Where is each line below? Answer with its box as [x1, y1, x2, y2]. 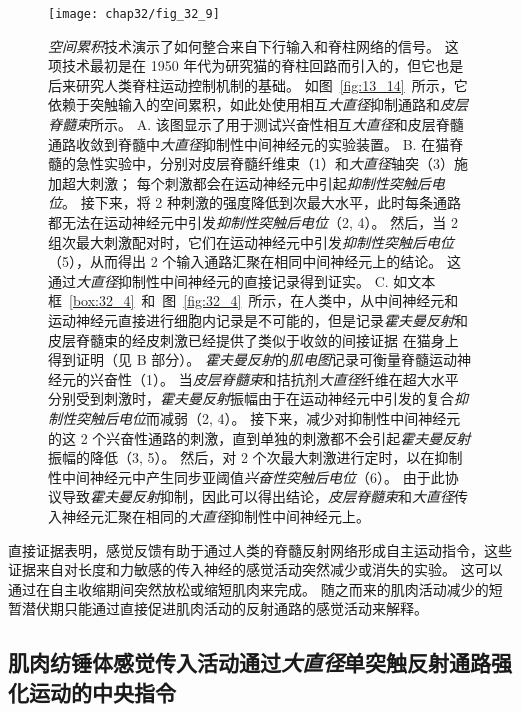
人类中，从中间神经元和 [304, 290, 459, 311]
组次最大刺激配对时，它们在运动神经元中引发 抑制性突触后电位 [48, 231, 454, 252]
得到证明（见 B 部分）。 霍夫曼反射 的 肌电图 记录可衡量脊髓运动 [48, 349, 457, 370]
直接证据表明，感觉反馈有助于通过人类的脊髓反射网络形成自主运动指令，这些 [8, 539, 512, 560]
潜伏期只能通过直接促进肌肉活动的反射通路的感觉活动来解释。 [21, 598, 428, 619]
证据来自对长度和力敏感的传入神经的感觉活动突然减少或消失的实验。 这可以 [8, 559, 503, 580]
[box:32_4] [69, 290, 135, 311]
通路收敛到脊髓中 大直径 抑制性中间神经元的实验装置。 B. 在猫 [48, 133, 450, 154]
